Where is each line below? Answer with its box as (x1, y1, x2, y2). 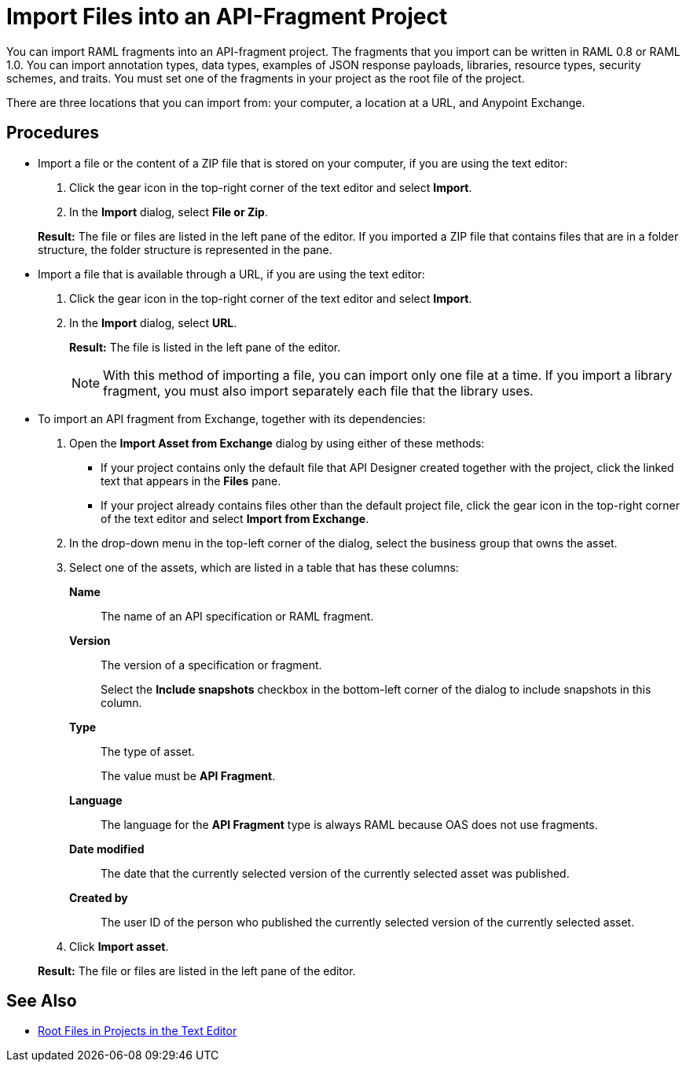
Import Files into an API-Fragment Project (6, 3, 448, 30)
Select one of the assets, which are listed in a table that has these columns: (69, 560, 459, 574)
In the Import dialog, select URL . (69, 315, 237, 330)
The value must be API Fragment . (101, 768, 276, 783)
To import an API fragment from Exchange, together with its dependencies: (38, 411, 426, 425)
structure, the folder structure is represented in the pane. (38, 242, 332, 256)
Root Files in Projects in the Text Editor (38, 1024, 237, 1038)
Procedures (6, 123, 100, 143)
